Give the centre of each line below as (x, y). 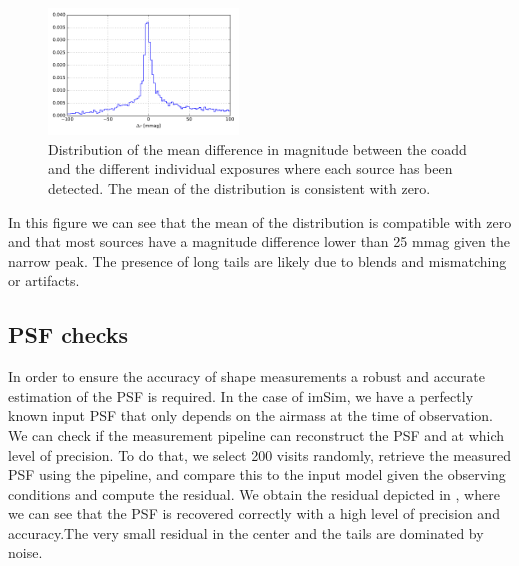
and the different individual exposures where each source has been (250, 168)
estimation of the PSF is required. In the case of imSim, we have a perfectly (241, 395)
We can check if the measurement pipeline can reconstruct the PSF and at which (256, 434)
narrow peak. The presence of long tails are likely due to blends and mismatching (257, 260)
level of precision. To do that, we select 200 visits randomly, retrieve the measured (259, 454)
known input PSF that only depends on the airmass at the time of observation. (250, 415)
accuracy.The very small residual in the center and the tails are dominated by (246, 532)
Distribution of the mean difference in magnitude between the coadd (257, 148)
